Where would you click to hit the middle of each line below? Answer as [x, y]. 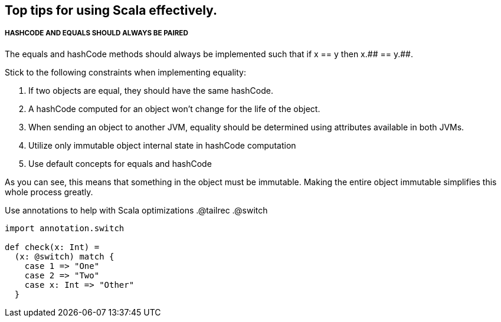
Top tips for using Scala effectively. [111, 10]
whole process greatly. [49, 192]
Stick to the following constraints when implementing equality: [125, 72]
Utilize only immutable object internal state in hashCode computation [162, 145]
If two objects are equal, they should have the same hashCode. [151, 90]
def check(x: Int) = [52, 247]
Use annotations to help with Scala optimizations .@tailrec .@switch [136, 210]
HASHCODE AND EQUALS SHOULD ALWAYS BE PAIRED [96, 33]
